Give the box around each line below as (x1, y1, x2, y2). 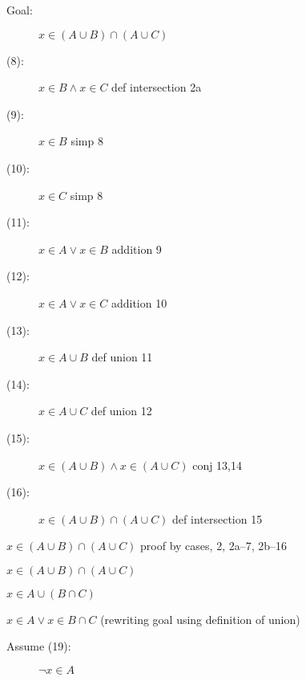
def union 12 (91, 402, 152, 419)
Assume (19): (6, 638, 71, 654)
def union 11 (91, 349, 153, 365)
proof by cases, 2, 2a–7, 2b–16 (140, 537, 288, 554)
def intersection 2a (111, 79, 202, 96)
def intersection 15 (172, 510, 263, 527)
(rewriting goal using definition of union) (100, 610, 300, 627)
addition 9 (111, 240, 162, 257)
